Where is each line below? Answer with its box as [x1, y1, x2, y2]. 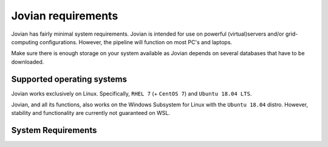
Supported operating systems [11, 74, 128, 84]
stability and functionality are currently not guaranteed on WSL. [11, 109, 170, 117]
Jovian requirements [11, 9, 118, 22]
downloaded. [11, 58, 44, 65]
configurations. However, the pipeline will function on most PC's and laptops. [39, 38, 233, 45]
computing [11, 38, 39, 45]
